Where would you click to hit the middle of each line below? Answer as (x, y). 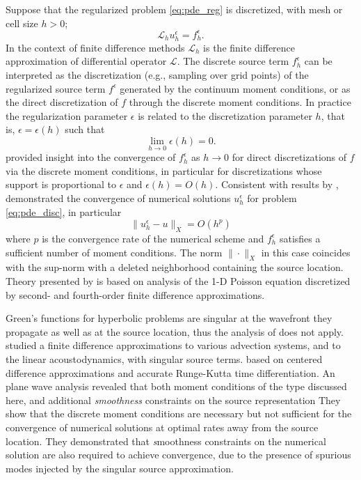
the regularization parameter (67, 115)
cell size (22, 23)
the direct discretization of (62, 102)
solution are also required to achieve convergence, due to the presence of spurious (178, 455)
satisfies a (300, 238)
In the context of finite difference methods (95, 47)
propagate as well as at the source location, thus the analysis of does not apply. (175, 331)
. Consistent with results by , (277, 184)
